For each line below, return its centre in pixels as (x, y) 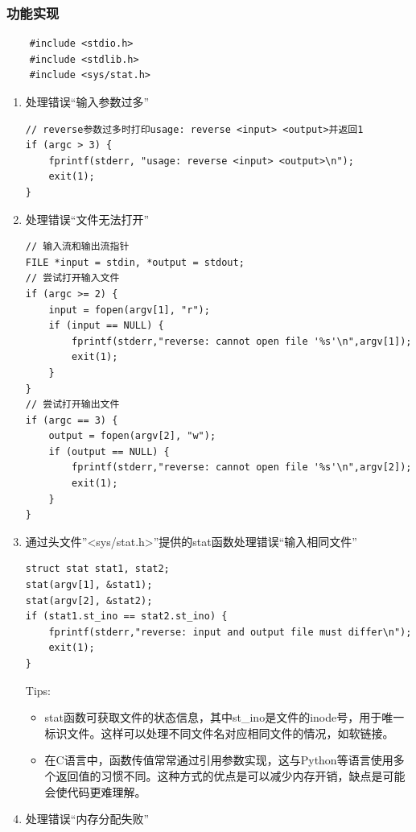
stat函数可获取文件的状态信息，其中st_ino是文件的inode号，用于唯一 (224, 717)
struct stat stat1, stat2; (97, 569)
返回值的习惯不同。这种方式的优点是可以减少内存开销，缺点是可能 (231, 775)
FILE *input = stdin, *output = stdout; (135, 262)
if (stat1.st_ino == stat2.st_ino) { (126, 617)
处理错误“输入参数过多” (87, 101)
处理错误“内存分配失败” (87, 819)
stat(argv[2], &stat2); (89, 600)
